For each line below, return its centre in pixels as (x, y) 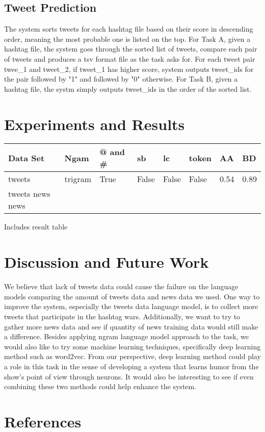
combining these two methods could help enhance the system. (100, 386)
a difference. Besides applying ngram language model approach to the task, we (127, 336)
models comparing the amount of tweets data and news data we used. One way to (132, 296)
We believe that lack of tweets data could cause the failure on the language (121, 286)
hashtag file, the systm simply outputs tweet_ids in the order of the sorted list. (128, 88)
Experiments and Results (95, 124)
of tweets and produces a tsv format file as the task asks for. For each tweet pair (130, 58)
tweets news (29, 194)
